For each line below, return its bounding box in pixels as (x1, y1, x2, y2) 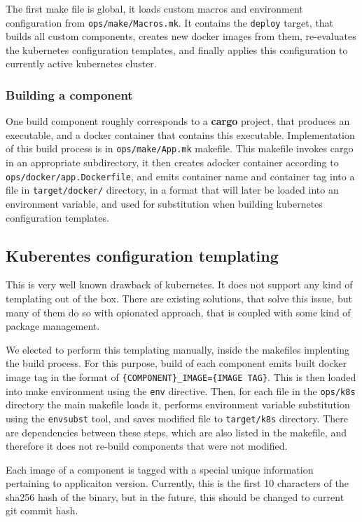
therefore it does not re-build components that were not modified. (6, 439, 288, 453)
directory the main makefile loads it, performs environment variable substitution (6, 397, 350, 412)
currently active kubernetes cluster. (6, 56, 157, 71)
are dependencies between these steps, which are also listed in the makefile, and (6, 424, 347, 439)
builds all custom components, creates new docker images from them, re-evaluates (6, 29, 356, 43)
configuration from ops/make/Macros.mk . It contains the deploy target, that (6, 15, 333, 29)
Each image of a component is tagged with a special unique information (6, 462, 314, 476)
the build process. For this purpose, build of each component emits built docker (6, 356, 347, 370)
